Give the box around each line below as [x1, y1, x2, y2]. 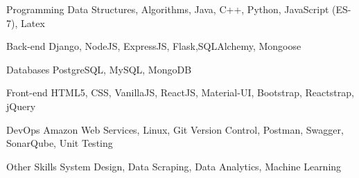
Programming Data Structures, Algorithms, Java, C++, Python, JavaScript [6, 2, 329, 16]
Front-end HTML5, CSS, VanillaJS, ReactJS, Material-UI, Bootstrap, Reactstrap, [6, 85, 354, 100]
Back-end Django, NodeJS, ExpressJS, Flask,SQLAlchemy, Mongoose [6, 39, 301, 53]
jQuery [6, 98, 36, 113]
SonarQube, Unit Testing [6, 136, 113, 150]
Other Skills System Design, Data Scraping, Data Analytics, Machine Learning [6, 159, 342, 173]
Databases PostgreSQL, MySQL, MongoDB [6, 62, 192, 76]
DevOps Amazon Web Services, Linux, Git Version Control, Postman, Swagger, [6, 122, 344, 136]
